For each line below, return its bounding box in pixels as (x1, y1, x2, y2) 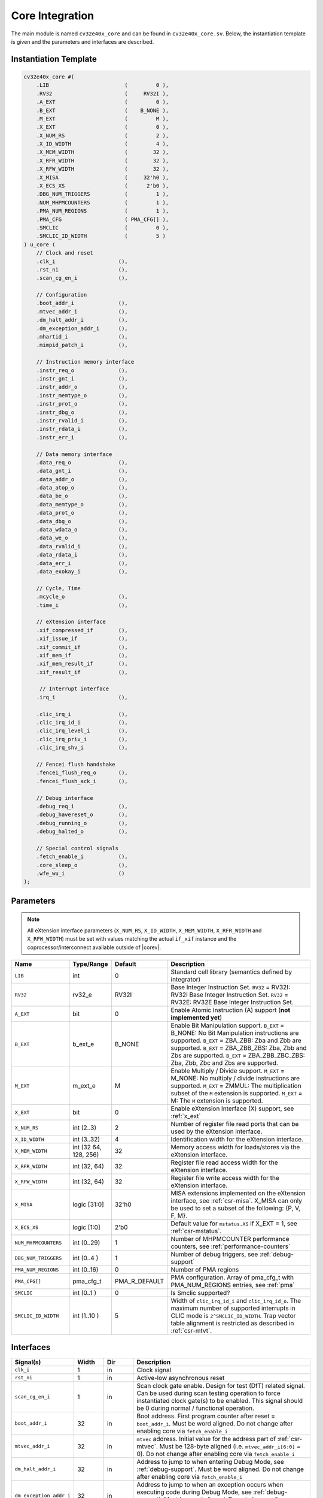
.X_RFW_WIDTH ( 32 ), (36, 165, 169, 173)
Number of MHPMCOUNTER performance (170, 1235, 290, 1243)
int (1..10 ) (72, 1312, 99, 1319)
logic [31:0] (72, 1200, 104, 1209)
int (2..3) (72, 1123, 97, 1132)
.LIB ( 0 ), (36, 81, 169, 89)
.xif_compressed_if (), (36, 627, 128, 633)
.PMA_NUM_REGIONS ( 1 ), (36, 207, 169, 215)
